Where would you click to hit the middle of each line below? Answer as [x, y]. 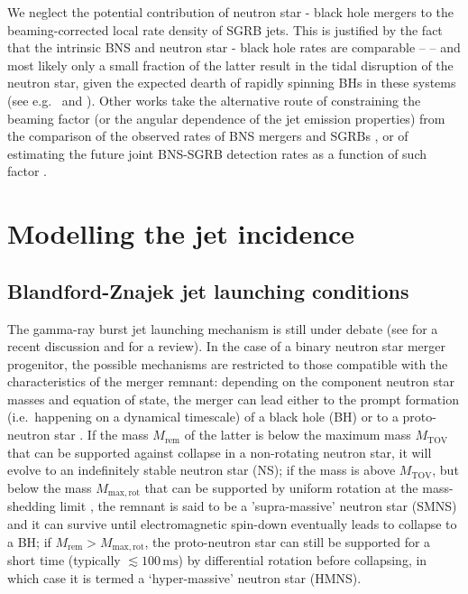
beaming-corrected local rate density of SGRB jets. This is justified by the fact [225, 29]
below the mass [50, 487]
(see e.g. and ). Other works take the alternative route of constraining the [214, 100]
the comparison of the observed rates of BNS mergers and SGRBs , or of [208, 136]
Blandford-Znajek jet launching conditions [208, 290]
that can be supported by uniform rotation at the [281, 487]
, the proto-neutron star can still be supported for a [288, 541]
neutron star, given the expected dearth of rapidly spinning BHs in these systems [232, 83]
